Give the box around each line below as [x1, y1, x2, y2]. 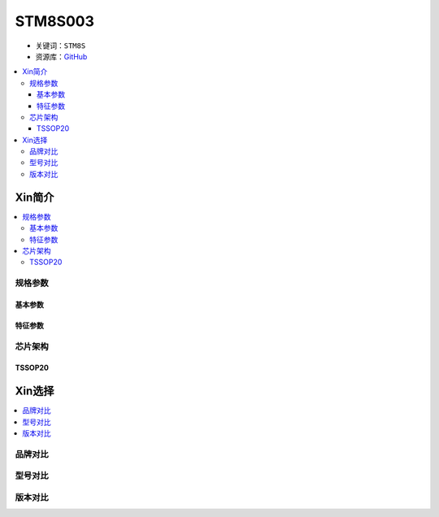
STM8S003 [15, 12, 95, 30]
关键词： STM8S [35, 41, 86, 50]
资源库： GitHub [35, 51, 88, 61]
